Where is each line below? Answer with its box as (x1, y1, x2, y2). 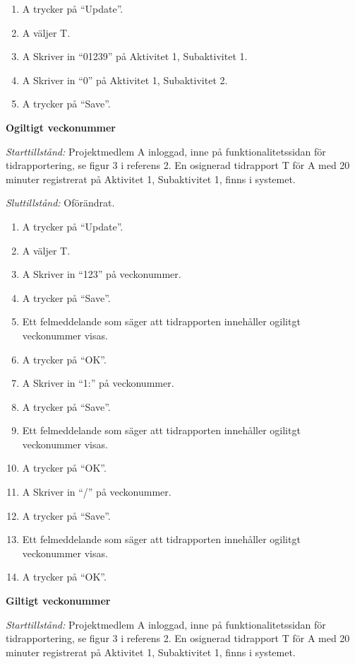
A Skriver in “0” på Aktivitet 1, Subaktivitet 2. (22, 72, 228, 87)
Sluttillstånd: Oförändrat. (6, 195, 115, 210)
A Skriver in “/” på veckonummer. (22, 484, 172, 499)
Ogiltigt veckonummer (6, 120, 116, 134)
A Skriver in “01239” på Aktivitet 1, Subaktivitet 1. (22, 49, 248, 64)
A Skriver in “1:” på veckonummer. (22, 375, 174, 390)
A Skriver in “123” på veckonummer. (22, 267, 181, 281)
